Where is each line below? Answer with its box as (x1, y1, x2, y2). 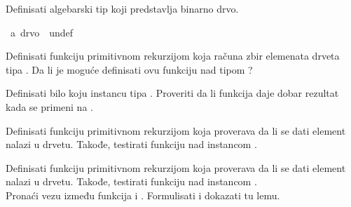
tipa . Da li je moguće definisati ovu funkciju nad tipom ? (6, 62, 253, 76)
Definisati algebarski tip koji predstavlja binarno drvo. (6, 1, 239, 15)
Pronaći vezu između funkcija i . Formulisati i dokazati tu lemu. (6, 187, 280, 202)
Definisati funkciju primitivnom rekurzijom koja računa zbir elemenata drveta (6, 48, 340, 63)
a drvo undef (10, 25, 74, 39)
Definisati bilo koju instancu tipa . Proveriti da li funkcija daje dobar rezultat (6, 86, 339, 100)
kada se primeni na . (6, 99, 93, 114)
